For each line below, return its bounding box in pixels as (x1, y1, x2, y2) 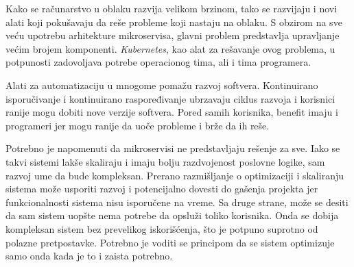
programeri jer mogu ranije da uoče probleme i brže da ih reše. (5, 118, 270, 132)
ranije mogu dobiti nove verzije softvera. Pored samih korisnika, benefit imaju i (5, 105, 338, 119)
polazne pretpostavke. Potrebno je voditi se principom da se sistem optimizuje (5, 235, 335, 249)
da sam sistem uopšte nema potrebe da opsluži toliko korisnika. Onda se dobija (5, 208, 339, 222)
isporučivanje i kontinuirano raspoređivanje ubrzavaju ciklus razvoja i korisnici (5, 91, 335, 105)
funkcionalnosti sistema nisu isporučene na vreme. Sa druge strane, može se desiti (5, 194, 349, 209)
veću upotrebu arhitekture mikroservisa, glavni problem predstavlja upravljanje (5, 28, 340, 42)
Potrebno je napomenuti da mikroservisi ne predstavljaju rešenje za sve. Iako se (5, 141, 340, 155)
